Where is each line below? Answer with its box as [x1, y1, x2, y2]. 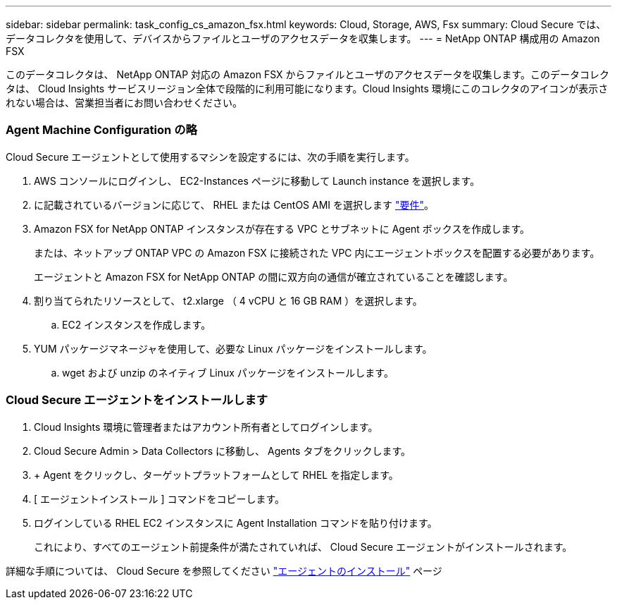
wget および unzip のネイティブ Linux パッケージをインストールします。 [62, 366, 394, 379]
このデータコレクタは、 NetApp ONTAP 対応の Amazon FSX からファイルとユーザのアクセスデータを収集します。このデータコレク [6, 68, 610, 80]
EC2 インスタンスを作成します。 [62, 318, 211, 331]
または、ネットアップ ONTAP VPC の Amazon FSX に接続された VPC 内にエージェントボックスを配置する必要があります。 [34, 246, 600, 259]
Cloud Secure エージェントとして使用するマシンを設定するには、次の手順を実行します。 [6, 150, 415, 163]
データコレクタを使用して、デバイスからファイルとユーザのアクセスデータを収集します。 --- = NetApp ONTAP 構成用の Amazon [6, 32, 600, 44]
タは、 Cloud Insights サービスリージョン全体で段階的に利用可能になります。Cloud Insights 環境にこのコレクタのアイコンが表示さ [6, 82, 609, 94]
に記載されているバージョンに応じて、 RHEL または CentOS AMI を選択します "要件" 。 [34, 198, 435, 211]
